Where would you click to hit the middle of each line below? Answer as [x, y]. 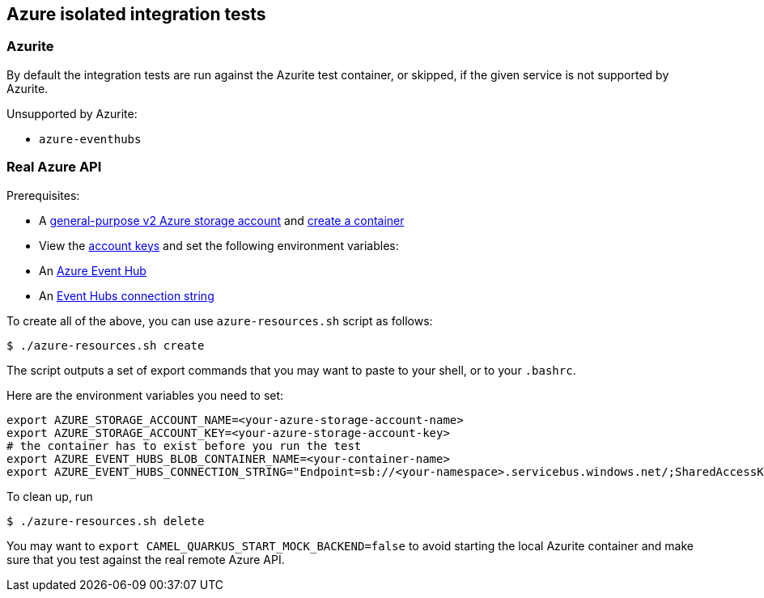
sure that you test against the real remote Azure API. [146, 559]
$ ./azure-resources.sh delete [106, 521]
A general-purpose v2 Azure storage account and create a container [222, 220]
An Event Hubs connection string [127, 295]
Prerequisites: [43, 195]
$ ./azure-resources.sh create [106, 345]
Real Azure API [54, 167]
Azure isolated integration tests [136, 14]
